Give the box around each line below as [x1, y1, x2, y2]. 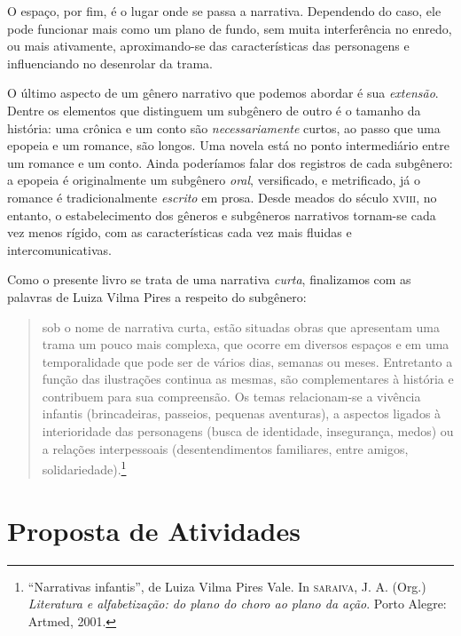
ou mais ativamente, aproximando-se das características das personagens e [7, 36, 410, 55]
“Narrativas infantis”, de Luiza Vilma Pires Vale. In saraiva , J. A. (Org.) [27, 576, 426, 595]
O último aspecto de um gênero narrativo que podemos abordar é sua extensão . [7, 83, 439, 102]
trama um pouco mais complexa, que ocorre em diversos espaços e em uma [42, 335, 449, 354]
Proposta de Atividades [7, 512, 301, 548]
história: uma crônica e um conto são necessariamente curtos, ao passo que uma [7, 118, 441, 137]
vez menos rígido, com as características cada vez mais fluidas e [7, 223, 352, 242]
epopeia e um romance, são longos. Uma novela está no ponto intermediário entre [7, 136, 449, 155]
